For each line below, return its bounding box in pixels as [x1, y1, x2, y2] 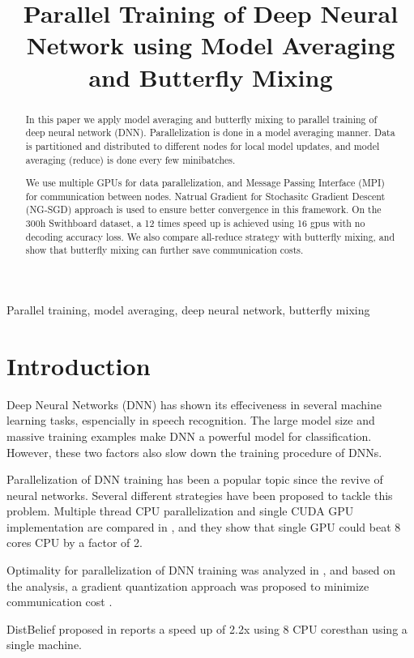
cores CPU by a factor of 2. [6, 534, 143, 551]
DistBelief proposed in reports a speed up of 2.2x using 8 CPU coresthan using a [6, 620, 408, 637]
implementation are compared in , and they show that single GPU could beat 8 [6, 518, 401, 535]
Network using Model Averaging [26, 28, 395, 62]
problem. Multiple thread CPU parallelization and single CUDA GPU [6, 502, 354, 519]
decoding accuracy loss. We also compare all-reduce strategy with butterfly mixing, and [25, 229, 395, 243]
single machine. [6, 636, 83, 653]
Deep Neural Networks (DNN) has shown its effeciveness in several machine [6, 395, 382, 412]
